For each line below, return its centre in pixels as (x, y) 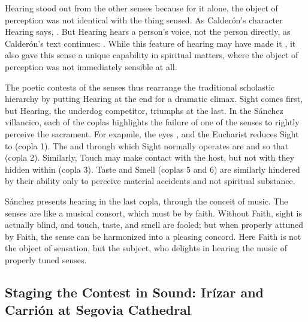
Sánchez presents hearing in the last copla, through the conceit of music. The (147, 201)
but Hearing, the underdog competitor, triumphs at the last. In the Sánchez (144, 110)
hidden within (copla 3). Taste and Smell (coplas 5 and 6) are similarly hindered (153, 169)
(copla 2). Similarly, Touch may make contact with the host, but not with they (150, 157)
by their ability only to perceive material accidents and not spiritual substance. (150, 181)
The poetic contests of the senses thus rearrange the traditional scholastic (140, 87)
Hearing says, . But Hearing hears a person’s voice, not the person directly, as (148, 31)
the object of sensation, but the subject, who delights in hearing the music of (146, 248)
